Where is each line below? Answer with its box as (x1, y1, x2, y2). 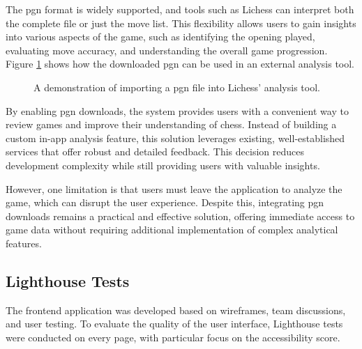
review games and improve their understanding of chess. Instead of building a (6, 117, 337, 132)
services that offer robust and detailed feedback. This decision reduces (6, 144, 304, 159)
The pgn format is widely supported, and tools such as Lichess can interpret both (6, 2, 354, 16)
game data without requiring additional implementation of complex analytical (6, 222, 338, 237)
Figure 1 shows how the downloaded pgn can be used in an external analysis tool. (6, 56, 355, 71)
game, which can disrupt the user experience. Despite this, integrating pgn (6, 195, 324, 210)
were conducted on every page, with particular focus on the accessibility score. (6, 329, 340, 344)
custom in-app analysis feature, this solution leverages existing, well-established (6, 130, 345, 145)
